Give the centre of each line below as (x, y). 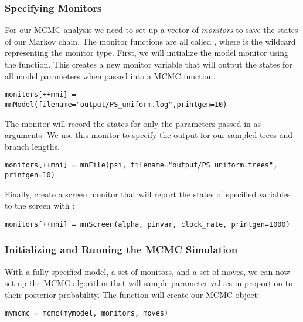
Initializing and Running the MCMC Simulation (121, 249)
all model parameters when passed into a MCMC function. (110, 76)
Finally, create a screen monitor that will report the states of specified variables (148, 194)
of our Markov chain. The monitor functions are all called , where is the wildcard (150, 41)
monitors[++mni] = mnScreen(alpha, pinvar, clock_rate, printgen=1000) (147, 224)
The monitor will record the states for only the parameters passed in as (133, 123)
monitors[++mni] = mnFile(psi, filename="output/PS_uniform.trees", (141, 165)
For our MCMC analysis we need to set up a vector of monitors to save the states (151, 30)
